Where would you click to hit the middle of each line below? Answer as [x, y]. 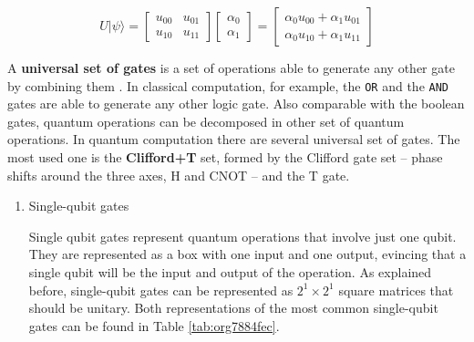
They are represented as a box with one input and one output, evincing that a [247, 254]
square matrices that [396, 290]
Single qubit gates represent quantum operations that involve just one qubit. [242, 236]
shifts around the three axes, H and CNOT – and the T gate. [179, 175]
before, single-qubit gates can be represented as [161, 290]
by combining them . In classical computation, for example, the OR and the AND [228, 85]
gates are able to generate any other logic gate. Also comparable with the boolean [236, 104]
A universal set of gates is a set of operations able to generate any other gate [231, 67]
